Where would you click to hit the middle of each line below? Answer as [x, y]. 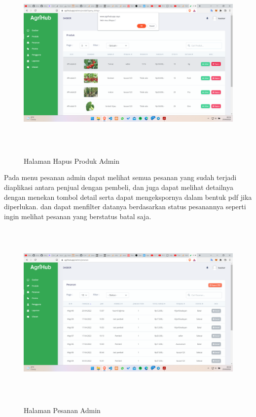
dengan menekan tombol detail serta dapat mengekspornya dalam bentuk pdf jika [128, 197]
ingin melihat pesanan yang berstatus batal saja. [78, 216]
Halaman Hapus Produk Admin [72, 161]
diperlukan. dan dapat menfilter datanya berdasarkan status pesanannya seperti [125, 207]
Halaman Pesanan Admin [62, 410]
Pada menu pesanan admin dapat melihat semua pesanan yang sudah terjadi [120, 177]
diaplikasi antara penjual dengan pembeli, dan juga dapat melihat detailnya [119, 187]
